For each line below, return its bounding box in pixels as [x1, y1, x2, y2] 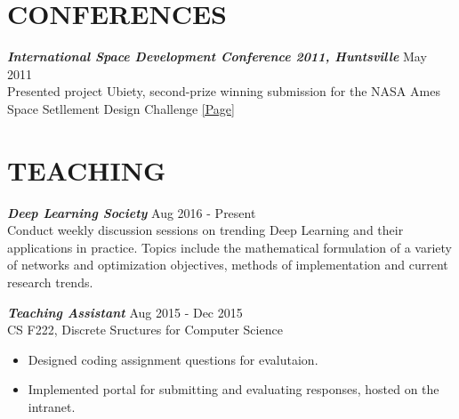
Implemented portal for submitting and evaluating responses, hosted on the [28, 380, 439, 399]
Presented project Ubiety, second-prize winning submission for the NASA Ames [7, 82, 440, 101]
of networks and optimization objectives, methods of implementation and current [7, 255, 448, 274]
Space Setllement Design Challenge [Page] [7, 99, 235, 117]
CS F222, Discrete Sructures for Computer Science [7, 320, 283, 339]
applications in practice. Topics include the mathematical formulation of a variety [7, 238, 453, 256]
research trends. [7, 273, 93, 291]
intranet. [28, 397, 76, 415]
